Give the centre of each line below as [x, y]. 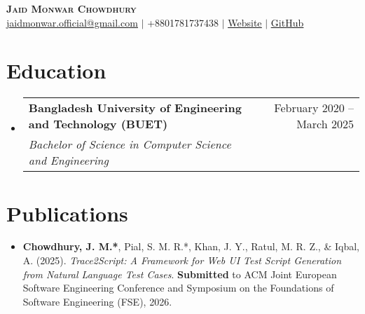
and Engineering [68, 161]
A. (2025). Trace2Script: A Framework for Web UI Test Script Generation [182, 260]
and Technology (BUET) [98, 124]
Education [56, 70]
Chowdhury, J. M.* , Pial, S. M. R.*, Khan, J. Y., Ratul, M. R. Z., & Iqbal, [191, 246]
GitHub [287, 22]
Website [245, 22]
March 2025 [325, 124]
